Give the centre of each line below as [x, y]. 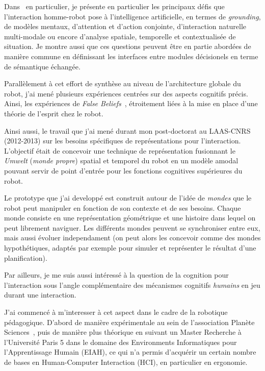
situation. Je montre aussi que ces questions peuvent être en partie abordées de [128, 46]
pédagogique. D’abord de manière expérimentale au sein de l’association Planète [129, 322]
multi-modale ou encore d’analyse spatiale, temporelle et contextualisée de [120, 36]
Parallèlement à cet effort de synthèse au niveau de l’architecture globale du [123, 83]
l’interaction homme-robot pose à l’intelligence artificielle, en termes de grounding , [132, 16]
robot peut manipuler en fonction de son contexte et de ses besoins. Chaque [123, 207]
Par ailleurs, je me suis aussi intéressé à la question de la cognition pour [116, 275]
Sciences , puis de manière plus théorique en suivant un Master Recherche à [123, 332]
